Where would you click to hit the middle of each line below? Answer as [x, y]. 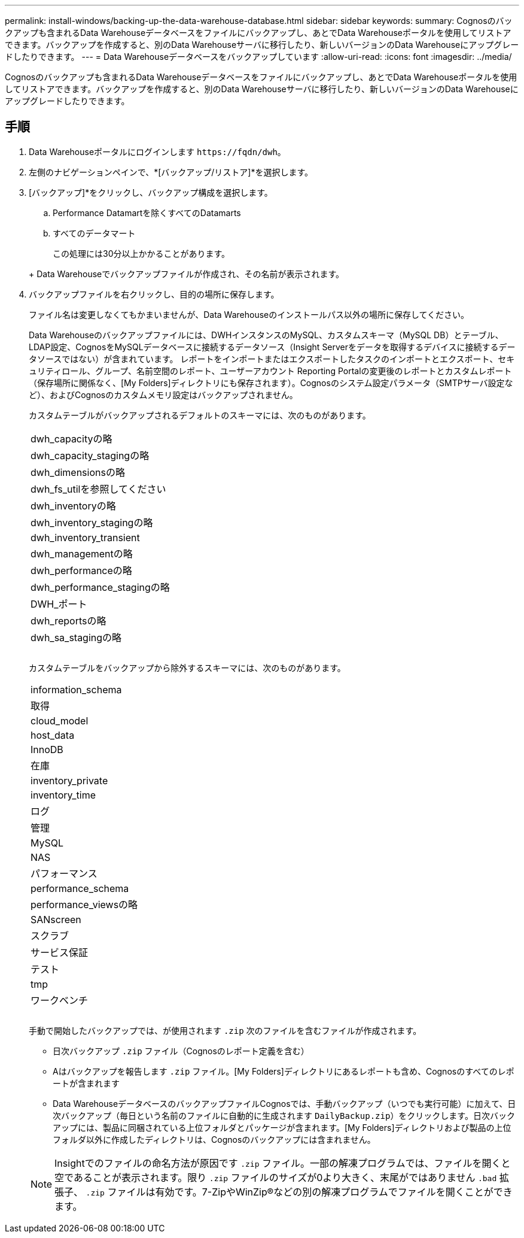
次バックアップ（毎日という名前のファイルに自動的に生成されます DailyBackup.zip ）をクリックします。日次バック [284, 1115]
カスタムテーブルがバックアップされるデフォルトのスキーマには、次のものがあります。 [200, 415]
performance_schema [80, 888]
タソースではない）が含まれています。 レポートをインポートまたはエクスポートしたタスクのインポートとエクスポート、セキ [272, 359]
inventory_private [69, 780]
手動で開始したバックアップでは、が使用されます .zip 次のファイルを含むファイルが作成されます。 [225, 1030]
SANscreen [56, 919]
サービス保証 [60, 952]
